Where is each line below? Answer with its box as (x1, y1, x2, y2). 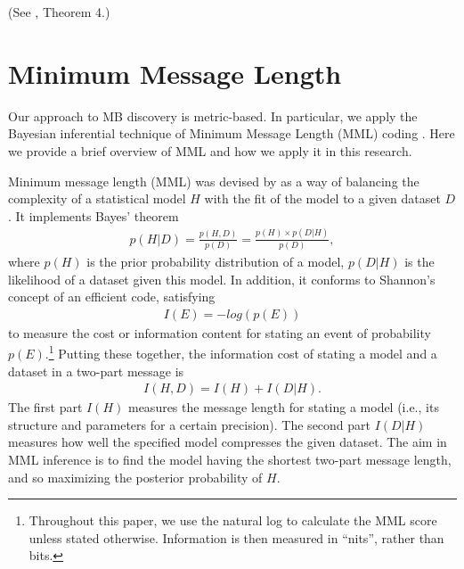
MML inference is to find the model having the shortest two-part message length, (8, 450, 452, 468)
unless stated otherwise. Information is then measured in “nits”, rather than (28, 528, 444, 547)
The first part (8, 398, 83, 416)
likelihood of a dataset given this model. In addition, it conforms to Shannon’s (8, 269, 436, 288)
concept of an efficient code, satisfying (8, 287, 216, 306)
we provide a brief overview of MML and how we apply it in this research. (8, 141, 412, 160)
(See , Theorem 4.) (8, 3, 110, 21)
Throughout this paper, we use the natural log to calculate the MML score (28, 511, 437, 530)
